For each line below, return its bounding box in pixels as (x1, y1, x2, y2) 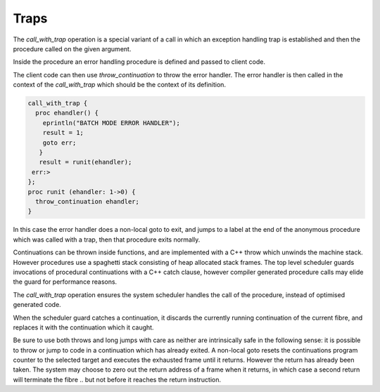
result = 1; (42, 129, 84, 137)
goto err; (42, 138, 77, 147)
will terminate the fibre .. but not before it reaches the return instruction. (13, 375, 222, 384)
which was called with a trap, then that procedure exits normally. (13, 235, 201, 244)
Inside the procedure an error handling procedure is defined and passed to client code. (13, 58, 265, 66)
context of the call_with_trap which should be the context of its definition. (13, 81, 227, 89)
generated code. (13, 301, 61, 309)
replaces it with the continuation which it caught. (13, 323, 154, 332)
